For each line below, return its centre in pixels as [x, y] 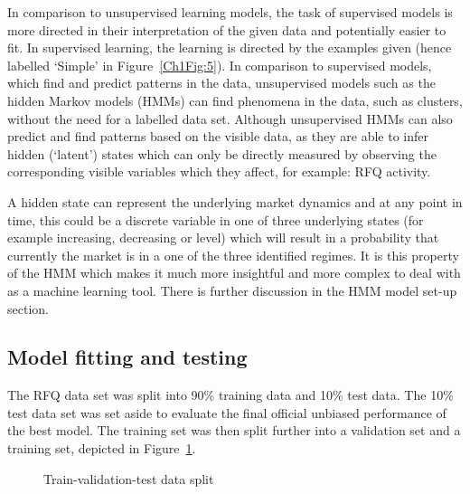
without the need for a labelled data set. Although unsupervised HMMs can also [230, 118]
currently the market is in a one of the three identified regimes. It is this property [233, 255]
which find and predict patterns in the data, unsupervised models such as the [221, 83]
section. [28, 308]
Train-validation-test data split [129, 478]
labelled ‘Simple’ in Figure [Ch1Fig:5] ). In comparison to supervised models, [220, 65]
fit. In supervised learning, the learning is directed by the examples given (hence [230, 47]
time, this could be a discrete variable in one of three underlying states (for [216, 219]
